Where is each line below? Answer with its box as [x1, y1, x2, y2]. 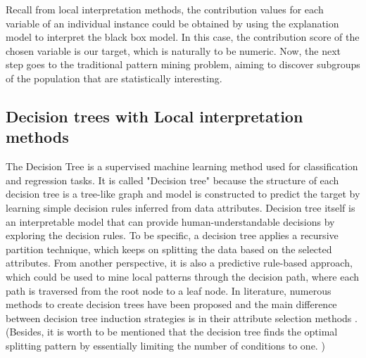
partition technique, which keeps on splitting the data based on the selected [6, 241, 332, 256]
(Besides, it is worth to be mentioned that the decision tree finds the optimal [6, 324, 338, 339]
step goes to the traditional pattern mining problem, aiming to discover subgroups [6, 57, 360, 72]
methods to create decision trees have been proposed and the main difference [6, 297, 337, 312]
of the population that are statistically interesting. [6, 70, 222, 85]
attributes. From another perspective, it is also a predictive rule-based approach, [6, 255, 353, 270]
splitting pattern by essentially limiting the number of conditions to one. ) [6, 338, 325, 352]
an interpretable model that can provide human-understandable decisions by [6, 214, 335, 229]
